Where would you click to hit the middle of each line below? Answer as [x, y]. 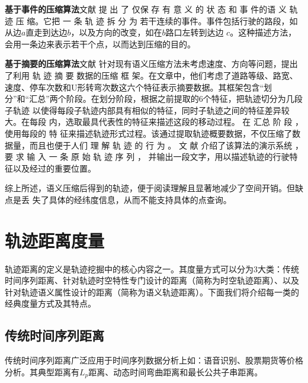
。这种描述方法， [263, 32]
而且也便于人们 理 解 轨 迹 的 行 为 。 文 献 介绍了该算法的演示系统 [161, 145]
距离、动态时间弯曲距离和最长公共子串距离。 [176, 371]
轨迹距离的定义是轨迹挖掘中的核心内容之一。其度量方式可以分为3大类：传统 [152, 268]
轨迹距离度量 [55, 240]
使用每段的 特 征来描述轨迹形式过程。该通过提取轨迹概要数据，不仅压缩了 [149, 133]
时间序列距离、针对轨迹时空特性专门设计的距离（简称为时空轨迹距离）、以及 [152, 280]
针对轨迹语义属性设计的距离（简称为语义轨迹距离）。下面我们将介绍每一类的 [152, 292]
